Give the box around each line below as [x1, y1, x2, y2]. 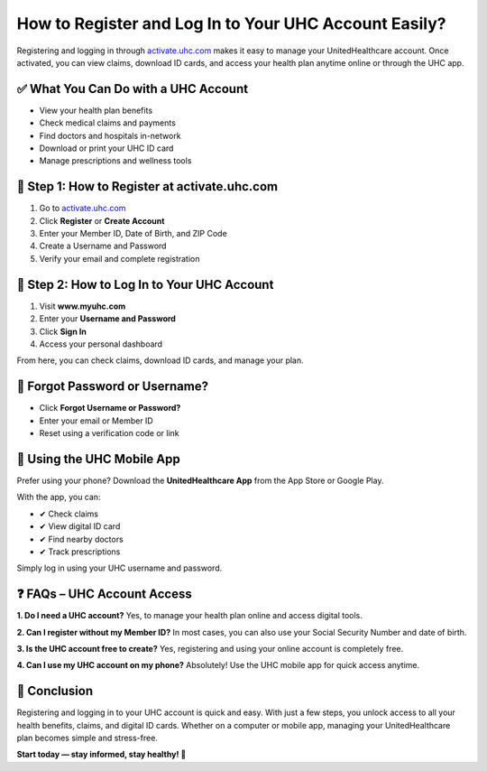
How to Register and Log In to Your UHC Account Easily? [16, 14, 446, 33]
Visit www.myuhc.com [39, 301, 126, 311]
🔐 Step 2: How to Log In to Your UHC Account [16, 276, 274, 293]
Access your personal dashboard [39, 339, 162, 349]
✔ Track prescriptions [39, 546, 121, 557]
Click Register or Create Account [39, 215, 165, 226]
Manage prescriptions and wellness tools [39, 155, 192, 166]
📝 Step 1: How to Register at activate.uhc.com [16, 179, 279, 194]
